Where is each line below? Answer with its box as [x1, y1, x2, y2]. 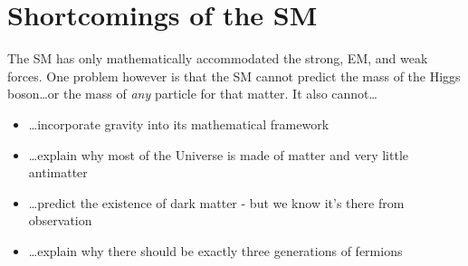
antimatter [28, 163, 88, 182]
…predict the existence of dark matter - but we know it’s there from [28, 193, 405, 212]
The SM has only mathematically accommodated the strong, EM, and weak [7, 49, 428, 68]
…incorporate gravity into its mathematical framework [28, 114, 330, 133]
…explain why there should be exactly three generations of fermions [28, 241, 403, 260]
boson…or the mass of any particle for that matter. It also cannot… [7, 84, 377, 103]
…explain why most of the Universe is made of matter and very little [28, 145, 408, 164]
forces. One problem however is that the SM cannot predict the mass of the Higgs [7, 66, 461, 85]
